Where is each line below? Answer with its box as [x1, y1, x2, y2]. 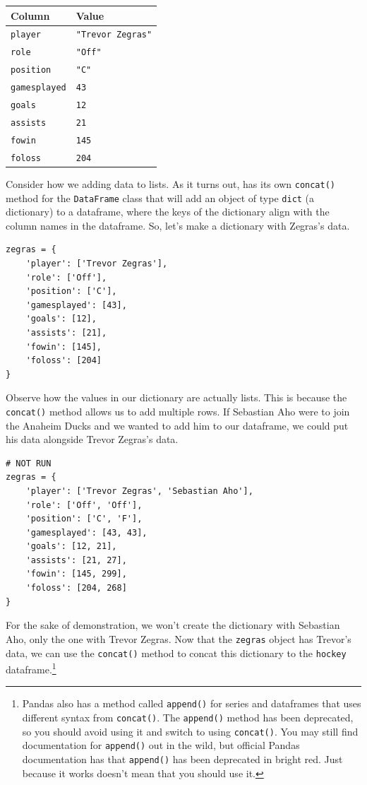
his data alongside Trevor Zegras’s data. [6, 432, 179, 447]
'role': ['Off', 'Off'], [25, 500, 143, 510]
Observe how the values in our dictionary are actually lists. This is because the [6, 390, 347, 405]
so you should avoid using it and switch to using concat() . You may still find [22, 724, 359, 738]
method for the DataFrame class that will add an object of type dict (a [6, 190, 315, 205]
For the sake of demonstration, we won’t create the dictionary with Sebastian [6, 618, 340, 632]
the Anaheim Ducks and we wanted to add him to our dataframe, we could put [6, 418, 349, 432]
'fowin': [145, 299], [25, 569, 127, 579]
